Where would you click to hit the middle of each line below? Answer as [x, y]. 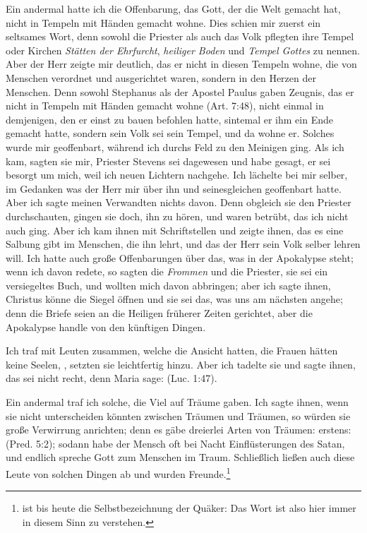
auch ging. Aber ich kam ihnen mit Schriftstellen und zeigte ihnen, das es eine [175, 230]
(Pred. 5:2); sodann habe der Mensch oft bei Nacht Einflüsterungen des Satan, [175, 443]
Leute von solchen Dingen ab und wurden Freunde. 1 [118, 473]
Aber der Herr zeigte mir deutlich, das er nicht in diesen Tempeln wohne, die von [181, 64]
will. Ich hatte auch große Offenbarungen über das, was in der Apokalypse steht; [180, 257]
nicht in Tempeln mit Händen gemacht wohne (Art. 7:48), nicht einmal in [165, 106]
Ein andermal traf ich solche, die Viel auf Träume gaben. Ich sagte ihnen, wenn [177, 402]
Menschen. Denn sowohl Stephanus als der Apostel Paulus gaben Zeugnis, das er [180, 91]
